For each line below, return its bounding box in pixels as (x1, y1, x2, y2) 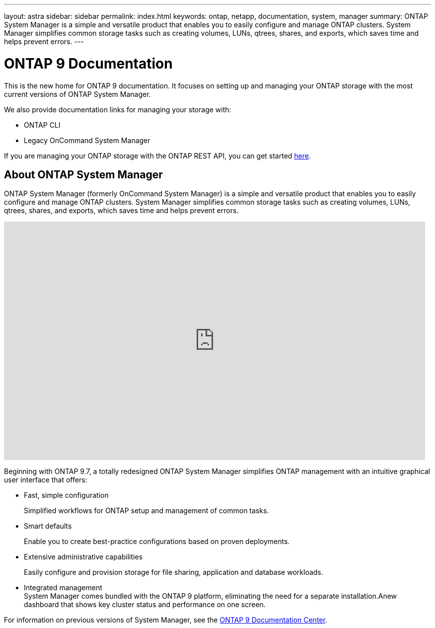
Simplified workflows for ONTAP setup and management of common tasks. (24, 506, 269, 515)
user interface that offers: (4, 475, 87, 484)
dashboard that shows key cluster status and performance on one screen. (24, 600, 266, 609)
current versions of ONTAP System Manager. (4, 89, 151, 98)
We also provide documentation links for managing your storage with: (4, 105, 231, 114)
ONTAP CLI (24, 120, 61, 129)
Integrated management (24, 583, 102, 592)
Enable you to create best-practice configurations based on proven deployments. (24, 537, 290, 546)
